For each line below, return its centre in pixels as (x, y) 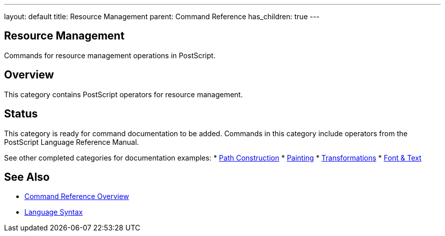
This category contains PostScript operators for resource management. (123, 94)
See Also (27, 177)
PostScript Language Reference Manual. (72, 142)
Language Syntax (54, 212)
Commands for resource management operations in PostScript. (110, 55)
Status (21, 114)
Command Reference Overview (77, 196)
